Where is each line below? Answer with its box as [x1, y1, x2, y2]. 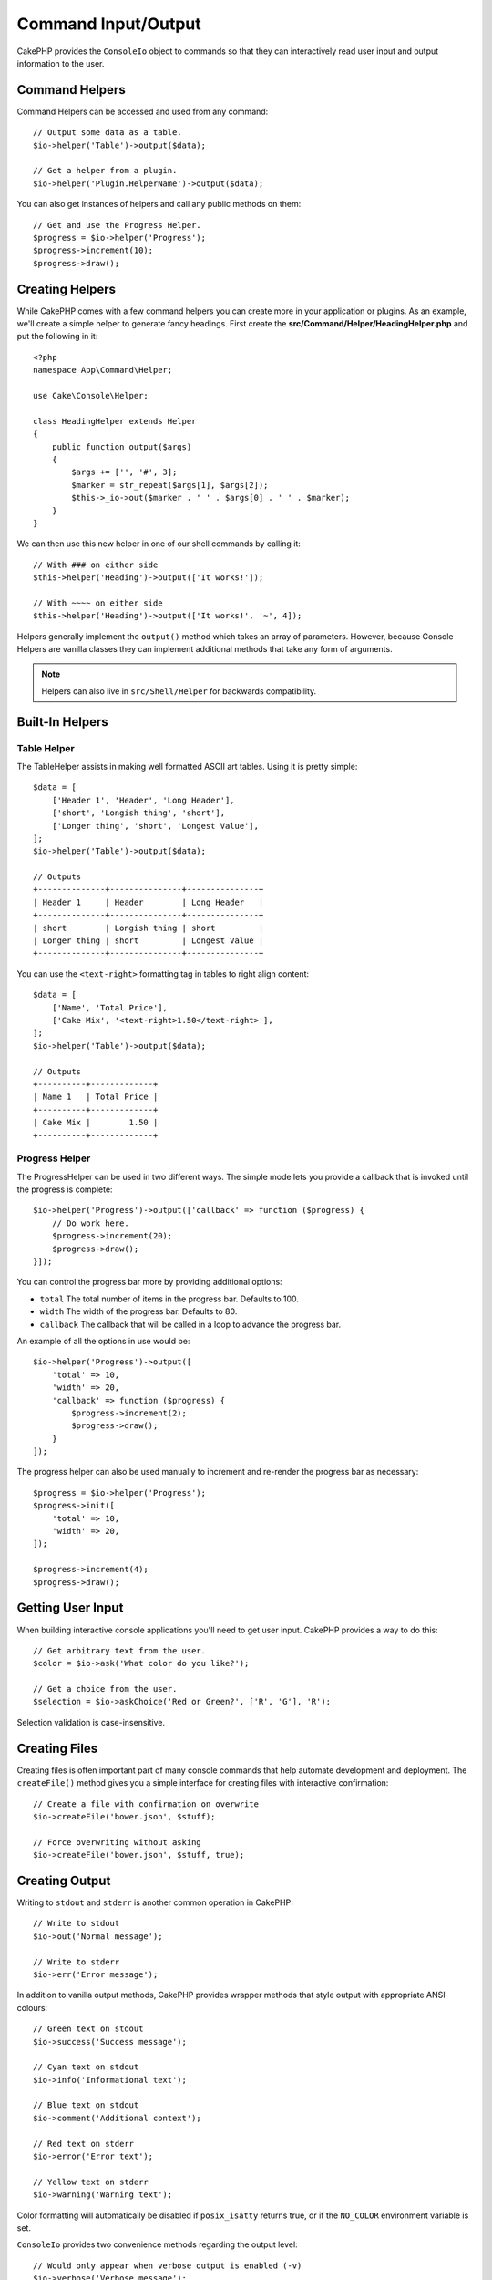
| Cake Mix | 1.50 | [33, 1117, 159, 1128]
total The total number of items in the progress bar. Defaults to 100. [39, 1293, 300, 1304]
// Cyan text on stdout [33, 2062, 139, 2072]
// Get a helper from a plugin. [33, 165, 178, 176]
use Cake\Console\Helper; [33, 390, 149, 400]
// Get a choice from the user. [33, 1684, 178, 1694]
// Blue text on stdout [33, 2100, 139, 2110]
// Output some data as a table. [33, 128, 182, 138]
